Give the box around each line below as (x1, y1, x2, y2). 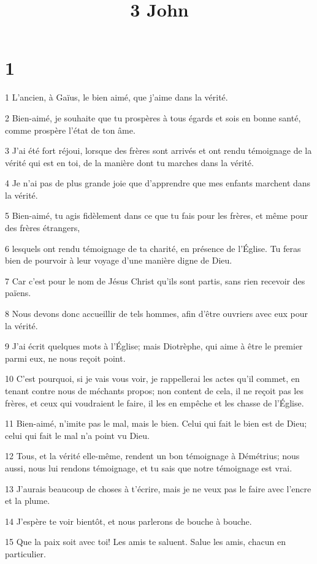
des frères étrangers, (5, 221, 80, 234)
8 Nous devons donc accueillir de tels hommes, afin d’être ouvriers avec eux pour (5, 307, 308, 320)
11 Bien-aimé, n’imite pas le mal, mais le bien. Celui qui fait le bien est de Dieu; (5, 417, 307, 430)
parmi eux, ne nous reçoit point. (5, 351, 126, 364)
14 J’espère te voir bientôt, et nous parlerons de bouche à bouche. (5, 514, 252, 527)
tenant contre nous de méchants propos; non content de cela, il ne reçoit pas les (5, 384, 304, 397)
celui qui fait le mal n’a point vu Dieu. (5, 429, 150, 441)
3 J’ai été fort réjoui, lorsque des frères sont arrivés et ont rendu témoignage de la (5, 144, 312, 157)
